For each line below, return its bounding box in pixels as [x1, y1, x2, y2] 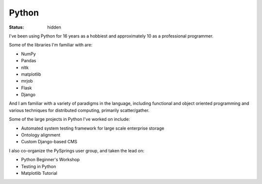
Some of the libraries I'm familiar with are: [9, 42, 93, 48]
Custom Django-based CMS [21, 139, 78, 145]
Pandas [21, 58, 36, 64]
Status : [9, 24, 24, 30]
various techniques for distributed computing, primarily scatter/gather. [9, 107, 150, 113]
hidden [47, 24, 62, 30]
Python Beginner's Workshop [21, 157, 80, 163]
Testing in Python [21, 163, 56, 169]
